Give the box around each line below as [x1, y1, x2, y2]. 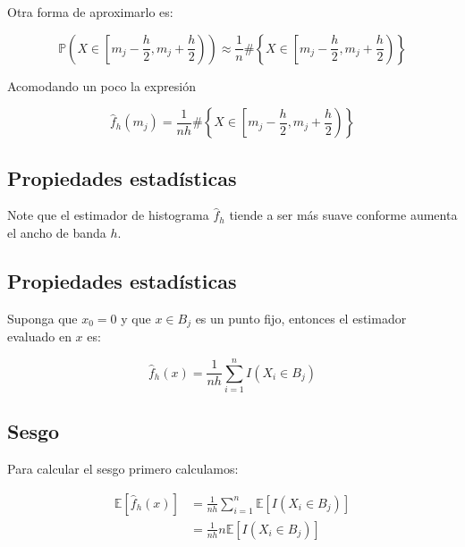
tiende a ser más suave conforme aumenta [229, 206, 458, 224]
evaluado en [7, 327, 72, 346]
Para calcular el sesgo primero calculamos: [7, 459, 239, 478]
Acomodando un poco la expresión [7, 76, 196, 95]
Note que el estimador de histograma [7, 206, 209, 224]
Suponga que [7, 308, 78, 327]
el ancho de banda [7, 223, 106, 241]
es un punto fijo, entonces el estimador [195, 308, 407, 327]
